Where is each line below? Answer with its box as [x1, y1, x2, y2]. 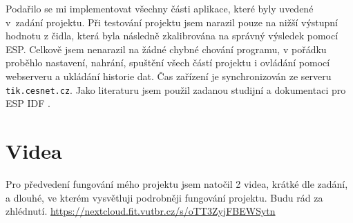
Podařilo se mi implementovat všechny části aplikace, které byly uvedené [6, 1, 314, 15]
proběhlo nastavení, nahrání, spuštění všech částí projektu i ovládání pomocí [6, 55, 330, 70]
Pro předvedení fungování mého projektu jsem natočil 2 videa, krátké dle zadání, [6, 176, 348, 191]
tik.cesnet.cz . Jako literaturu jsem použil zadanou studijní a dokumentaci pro [6, 82, 346, 97]
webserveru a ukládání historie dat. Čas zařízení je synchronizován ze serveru [6, 68, 332, 83]
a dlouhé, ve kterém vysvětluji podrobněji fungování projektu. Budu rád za [6, 190, 323, 204]
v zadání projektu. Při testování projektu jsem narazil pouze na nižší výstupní [6, 14, 338, 29]
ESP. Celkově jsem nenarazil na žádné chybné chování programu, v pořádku [6, 41, 327, 56]
